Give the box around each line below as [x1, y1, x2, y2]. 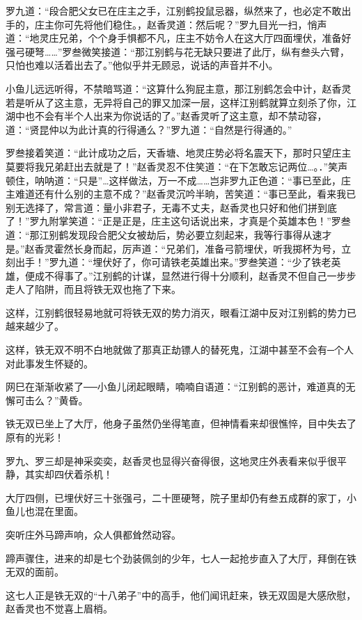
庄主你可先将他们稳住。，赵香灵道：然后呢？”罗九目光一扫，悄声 [34, 17, 327, 31]
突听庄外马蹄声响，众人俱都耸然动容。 [6, 527, 181, 541]
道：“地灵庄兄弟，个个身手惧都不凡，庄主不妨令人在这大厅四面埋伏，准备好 [6, 31, 352, 45]
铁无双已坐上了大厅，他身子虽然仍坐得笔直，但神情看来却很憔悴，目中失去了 [6, 416, 356, 431]
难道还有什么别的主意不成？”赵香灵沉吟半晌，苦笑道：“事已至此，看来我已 [15, 186, 356, 201]
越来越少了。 [6, 319, 64, 333]
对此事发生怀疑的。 [6, 356, 93, 370]
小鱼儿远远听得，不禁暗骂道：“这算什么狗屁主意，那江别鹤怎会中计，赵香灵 [6, 81, 352, 95]
